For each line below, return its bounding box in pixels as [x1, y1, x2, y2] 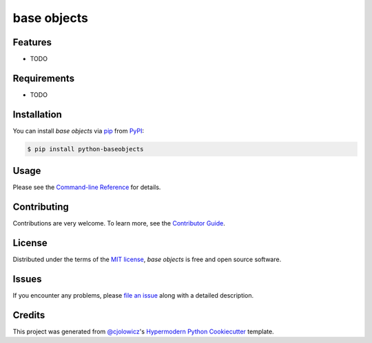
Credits [12, 309, 45, 321]
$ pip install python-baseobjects [27, 145, 144, 153]
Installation [12, 109, 62, 120]
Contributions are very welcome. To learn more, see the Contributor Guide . [12, 219, 225, 228]
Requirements [12, 72, 75, 84]
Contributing [12, 201, 69, 213]
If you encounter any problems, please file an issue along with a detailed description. [12, 291, 254, 300]
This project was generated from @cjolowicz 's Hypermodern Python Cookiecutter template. [12, 327, 275, 335]
